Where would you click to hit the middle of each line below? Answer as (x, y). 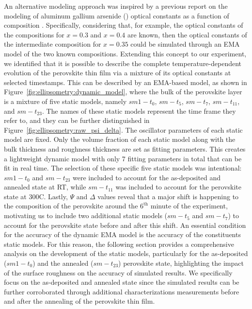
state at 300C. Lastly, (36, 196)
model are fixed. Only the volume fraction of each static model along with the (120, 139)
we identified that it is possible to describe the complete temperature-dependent (123, 63)
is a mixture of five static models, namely (65, 101)
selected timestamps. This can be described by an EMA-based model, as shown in (126, 82)
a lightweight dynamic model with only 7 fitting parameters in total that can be (123, 158)
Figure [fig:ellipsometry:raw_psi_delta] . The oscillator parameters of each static (123, 129)
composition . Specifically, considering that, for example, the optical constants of (124, 25)
